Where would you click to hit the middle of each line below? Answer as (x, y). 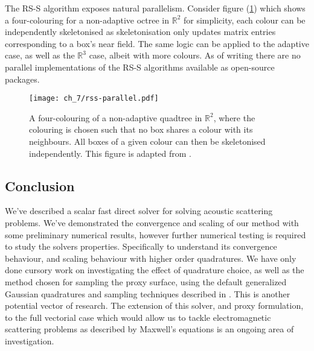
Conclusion (40, 185)
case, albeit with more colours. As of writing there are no (195, 55)
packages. (22, 79)
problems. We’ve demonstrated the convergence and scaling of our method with (152, 222)
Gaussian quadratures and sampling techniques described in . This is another (148, 293)
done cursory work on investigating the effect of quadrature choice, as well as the (155, 270)
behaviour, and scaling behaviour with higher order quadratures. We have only (151, 258)
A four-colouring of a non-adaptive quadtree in (116, 117)
